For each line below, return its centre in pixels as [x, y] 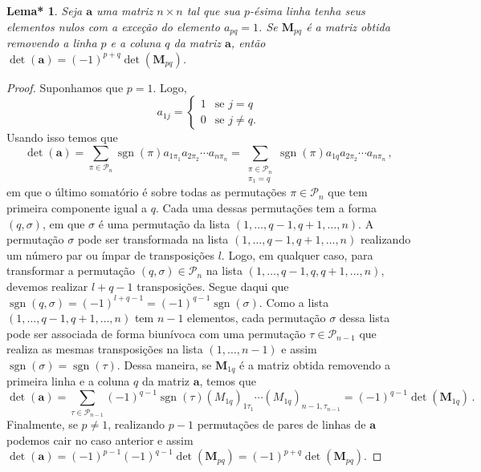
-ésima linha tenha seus [307, 10]
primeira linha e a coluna [68, 381]
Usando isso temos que [62, 137]
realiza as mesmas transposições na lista [105, 349]
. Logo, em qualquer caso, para [297, 254]
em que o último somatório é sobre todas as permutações [147, 192]
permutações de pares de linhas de [281, 424]
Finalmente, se [42, 424]
